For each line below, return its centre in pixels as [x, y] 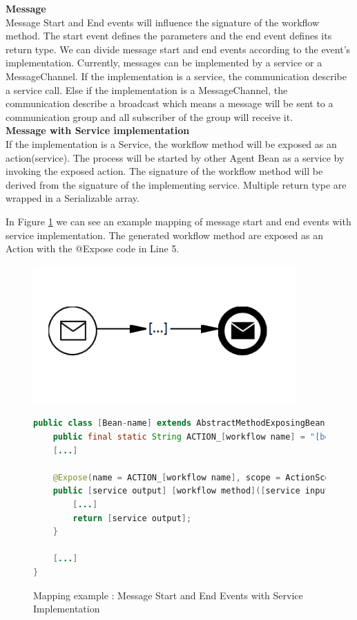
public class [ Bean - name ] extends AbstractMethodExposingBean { [182, 423]
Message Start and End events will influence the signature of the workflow [163, 22]
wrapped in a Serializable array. [73, 198]
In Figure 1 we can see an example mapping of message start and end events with [178, 221]
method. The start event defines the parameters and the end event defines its [169, 36]
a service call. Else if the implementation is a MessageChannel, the [147, 90]
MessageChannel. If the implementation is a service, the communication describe [176, 76]
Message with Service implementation [98, 130]
